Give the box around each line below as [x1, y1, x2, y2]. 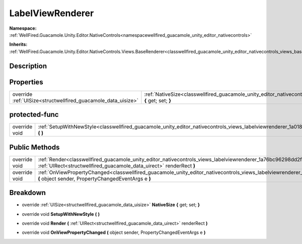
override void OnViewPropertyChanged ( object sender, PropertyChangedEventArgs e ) [22, 229, 206, 235]
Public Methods [9, 143, 60, 151]
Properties [9, 78, 43, 86]
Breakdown [9, 189, 46, 197]
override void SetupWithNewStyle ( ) [22, 211, 100, 217]
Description [9, 62, 47, 70]
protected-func [9, 110, 59, 119]
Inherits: [9, 41, 28, 47]
